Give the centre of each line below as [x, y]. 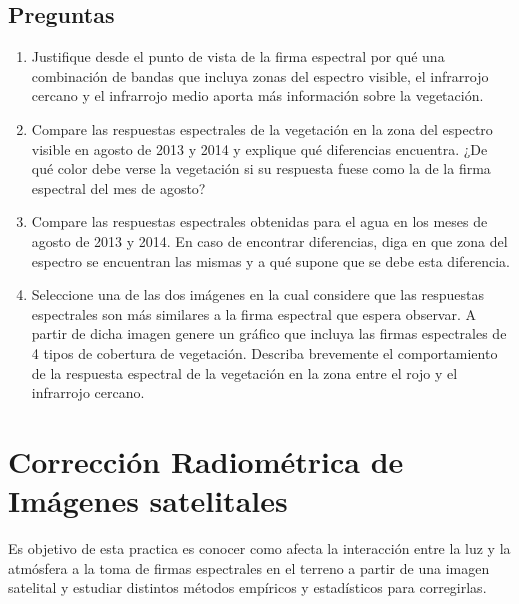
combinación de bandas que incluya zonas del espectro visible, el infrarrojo [260, 75]
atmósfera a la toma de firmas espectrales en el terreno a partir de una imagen [249, 567]
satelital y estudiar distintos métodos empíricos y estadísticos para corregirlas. [247, 587]
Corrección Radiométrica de [206, 460]
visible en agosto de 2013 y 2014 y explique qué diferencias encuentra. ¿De [259, 148]
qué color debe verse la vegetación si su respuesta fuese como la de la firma [261, 168]
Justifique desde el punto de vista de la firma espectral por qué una [238, 56]
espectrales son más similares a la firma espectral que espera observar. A [254, 313]
